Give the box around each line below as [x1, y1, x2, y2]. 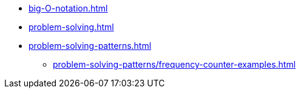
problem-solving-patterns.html [29, 40, 152, 51]
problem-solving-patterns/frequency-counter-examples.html [53, 59, 296, 69]
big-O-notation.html [29, 3, 108, 13]
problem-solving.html [29, 22, 114, 32]
